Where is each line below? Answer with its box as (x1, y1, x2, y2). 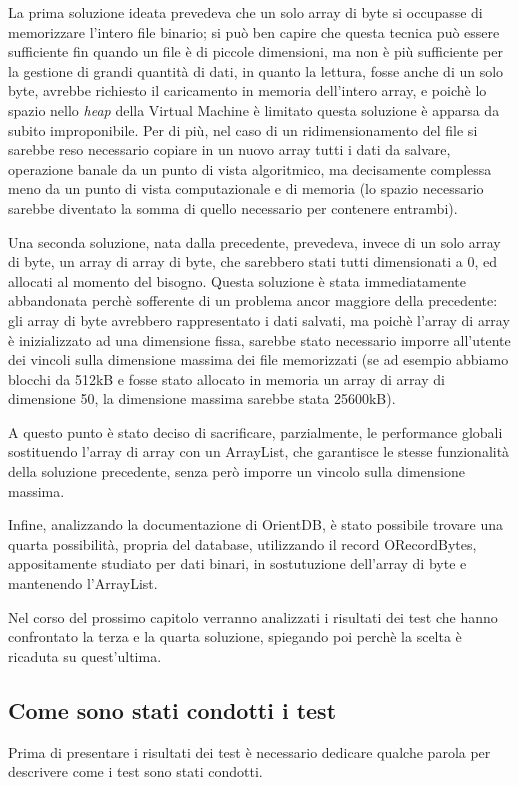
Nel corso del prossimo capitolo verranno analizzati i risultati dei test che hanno (8, 606, 498, 627)
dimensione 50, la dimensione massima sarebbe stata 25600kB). (8, 388, 396, 409)
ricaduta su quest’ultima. (8, 645, 162, 666)
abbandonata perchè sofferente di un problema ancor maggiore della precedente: (8, 290, 498, 311)
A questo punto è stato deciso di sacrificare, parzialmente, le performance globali (8, 421, 503, 442)
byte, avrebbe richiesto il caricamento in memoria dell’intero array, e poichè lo (8, 80, 487, 101)
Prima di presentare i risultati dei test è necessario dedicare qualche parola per (8, 741, 491, 762)
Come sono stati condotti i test (8, 694, 337, 725)
